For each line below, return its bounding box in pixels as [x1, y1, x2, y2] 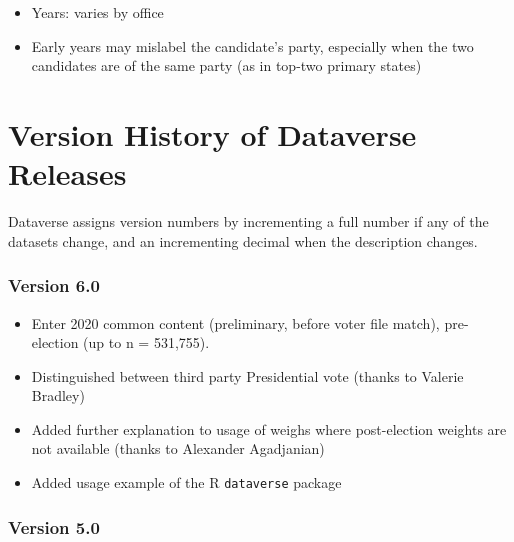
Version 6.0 [8, 273, 100, 298]
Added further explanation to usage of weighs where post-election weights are [31, 418, 507, 439]
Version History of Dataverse [8, 113, 417, 154]
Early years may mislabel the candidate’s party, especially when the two [31, 35, 474, 56]
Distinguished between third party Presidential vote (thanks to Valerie [31, 365, 464, 386]
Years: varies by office [31, 2, 164, 22]
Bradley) [31, 385, 85, 406]
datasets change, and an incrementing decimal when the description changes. [8, 230, 478, 251]
